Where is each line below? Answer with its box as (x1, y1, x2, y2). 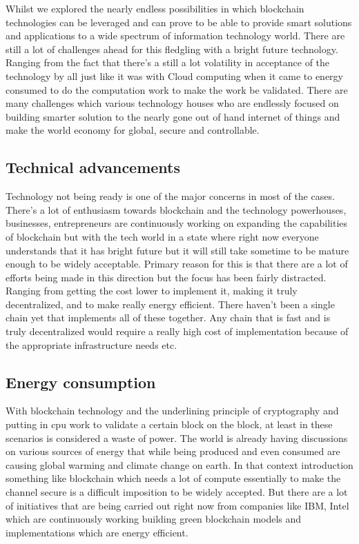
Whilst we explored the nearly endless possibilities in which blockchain (6, 1, 304, 15)
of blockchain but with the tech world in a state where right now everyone (6, 229, 319, 243)
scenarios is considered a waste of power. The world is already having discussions (6, 430, 348, 445)
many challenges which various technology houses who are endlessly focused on (6, 96, 339, 110)
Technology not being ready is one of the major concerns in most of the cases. (6, 189, 335, 203)
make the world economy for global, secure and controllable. (6, 123, 260, 137)
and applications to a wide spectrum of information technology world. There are (6, 28, 345, 43)
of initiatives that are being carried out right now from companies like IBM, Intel (6, 498, 349, 512)
